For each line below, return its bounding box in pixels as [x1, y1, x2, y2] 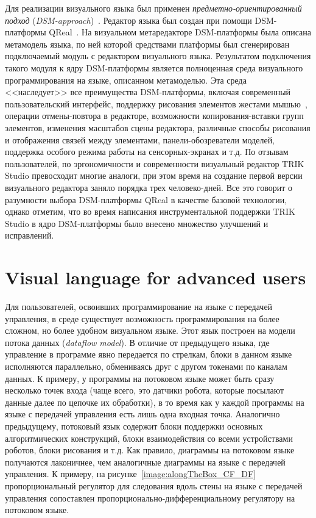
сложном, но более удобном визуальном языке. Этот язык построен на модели [5, 324, 295, 337]
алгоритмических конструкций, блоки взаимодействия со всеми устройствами [5, 431, 293, 444]
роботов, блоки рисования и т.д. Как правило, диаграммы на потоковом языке [5, 444, 295, 456]
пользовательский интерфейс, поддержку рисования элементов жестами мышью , [5, 97, 307, 110]
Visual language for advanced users [5, 265, 306, 290]
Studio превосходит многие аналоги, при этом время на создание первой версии [5, 169, 303, 182]
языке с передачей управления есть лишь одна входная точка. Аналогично [5, 408, 280, 420]
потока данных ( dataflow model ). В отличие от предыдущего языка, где [5, 336, 270, 348]
